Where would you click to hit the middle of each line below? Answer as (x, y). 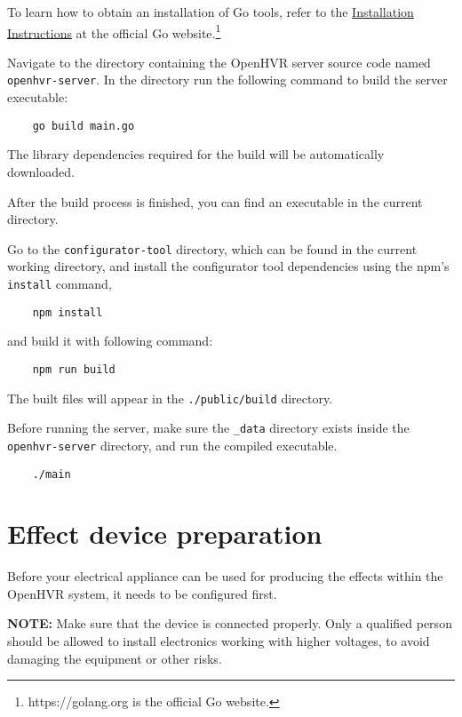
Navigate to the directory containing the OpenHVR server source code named (219, 62)
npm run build (74, 369)
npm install (68, 312)
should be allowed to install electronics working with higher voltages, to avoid (219, 641)
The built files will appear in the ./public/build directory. (170, 398)
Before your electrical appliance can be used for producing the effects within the (225, 576)
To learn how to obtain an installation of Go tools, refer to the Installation (211, 12)
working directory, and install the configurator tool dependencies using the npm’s (228, 266)
